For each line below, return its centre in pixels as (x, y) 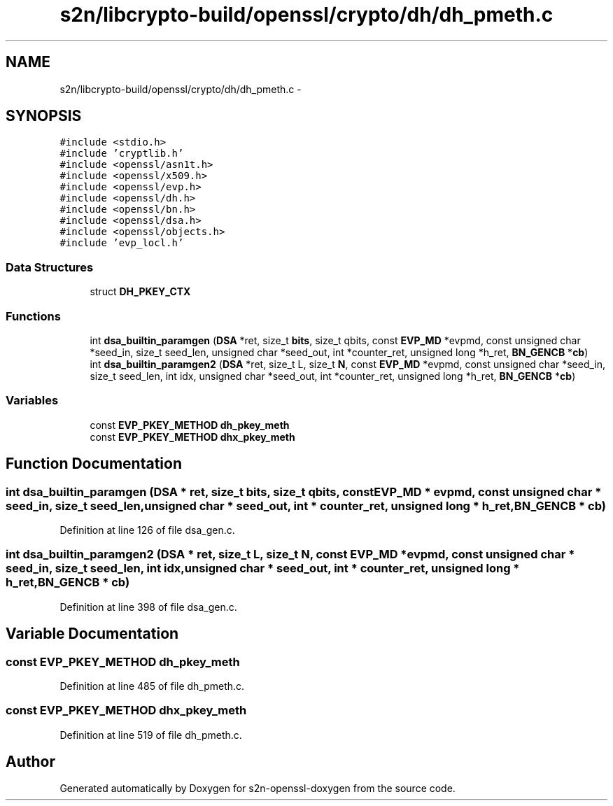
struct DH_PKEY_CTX (140, 292)
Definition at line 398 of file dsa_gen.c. (148, 607)
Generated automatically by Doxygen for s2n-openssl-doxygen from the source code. (258, 789)
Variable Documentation (92, 634)
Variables (32, 401)
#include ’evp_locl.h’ (122, 243)
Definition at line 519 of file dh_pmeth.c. (151, 735)
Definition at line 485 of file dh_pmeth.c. (152, 686)
